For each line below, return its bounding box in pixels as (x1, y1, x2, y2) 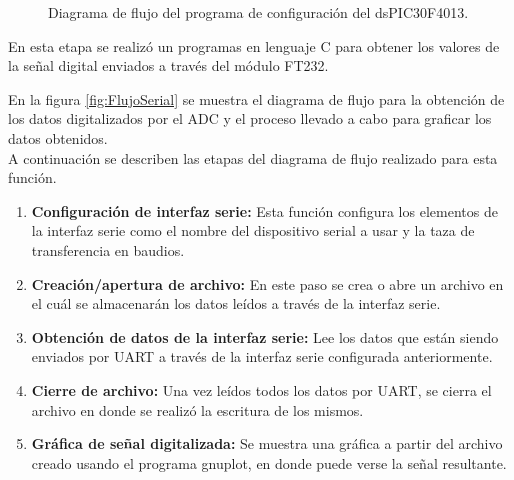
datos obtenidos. (8, 127, 108, 148)
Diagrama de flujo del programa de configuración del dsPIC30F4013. (48, 2, 469, 22)
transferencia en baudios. (31, 239, 185, 260)
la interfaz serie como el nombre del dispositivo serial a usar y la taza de (31, 220, 475, 241)
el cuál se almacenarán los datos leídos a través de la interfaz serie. (31, 293, 441, 314)
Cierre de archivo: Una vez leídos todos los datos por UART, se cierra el (31, 379, 492, 400)
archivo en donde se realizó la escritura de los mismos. (31, 399, 364, 420)
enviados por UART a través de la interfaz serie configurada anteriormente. (31, 346, 493, 367)
